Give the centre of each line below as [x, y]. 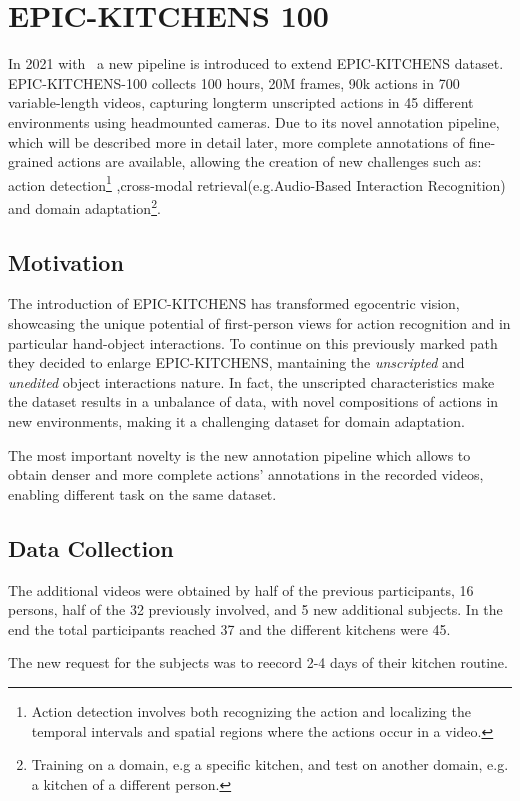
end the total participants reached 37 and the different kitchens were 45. [229, 628]
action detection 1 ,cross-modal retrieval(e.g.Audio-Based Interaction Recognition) [257, 183]
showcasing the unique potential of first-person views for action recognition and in [259, 322]
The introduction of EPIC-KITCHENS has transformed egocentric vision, [234, 303]
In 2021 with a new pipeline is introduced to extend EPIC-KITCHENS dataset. [256, 63]
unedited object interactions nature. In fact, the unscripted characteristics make [251, 381]
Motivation [66, 261]
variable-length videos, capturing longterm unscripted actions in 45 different [241, 102]
